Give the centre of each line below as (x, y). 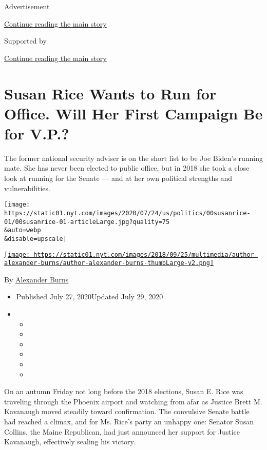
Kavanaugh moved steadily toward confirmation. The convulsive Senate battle (127, 411)
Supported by (25, 41)
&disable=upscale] (35, 239)
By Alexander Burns (36, 279)
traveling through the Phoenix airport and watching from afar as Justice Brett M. (133, 401)
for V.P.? (37, 133)
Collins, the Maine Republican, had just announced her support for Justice (122, 431)
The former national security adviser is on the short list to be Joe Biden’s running (133, 158)
